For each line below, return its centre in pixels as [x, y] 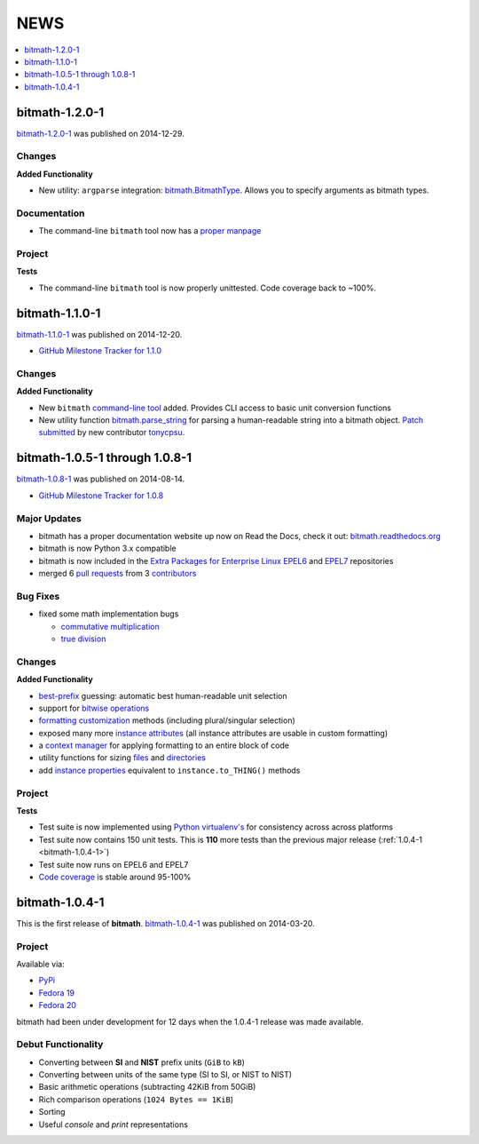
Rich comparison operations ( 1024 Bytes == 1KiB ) [136, 1099]
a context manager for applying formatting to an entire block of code [164, 745]
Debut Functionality [60, 1045]
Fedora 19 [57, 993]
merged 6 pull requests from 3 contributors [118, 574]
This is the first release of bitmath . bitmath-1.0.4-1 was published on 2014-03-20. [165, 923]
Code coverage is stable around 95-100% [115, 877]
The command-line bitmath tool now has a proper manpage [150, 231]
